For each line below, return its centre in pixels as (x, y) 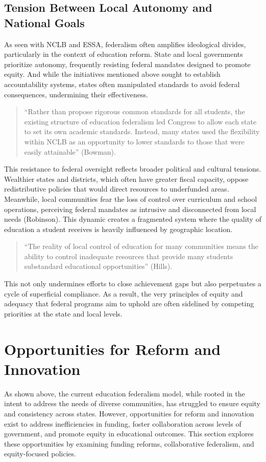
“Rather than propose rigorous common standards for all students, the (135, 111)
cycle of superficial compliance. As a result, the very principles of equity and (124, 293)
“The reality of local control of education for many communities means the (141, 246)
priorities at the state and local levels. (63, 313)
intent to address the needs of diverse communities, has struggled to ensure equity (132, 403)
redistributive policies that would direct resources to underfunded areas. (117, 189)
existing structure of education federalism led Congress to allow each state (140, 121)
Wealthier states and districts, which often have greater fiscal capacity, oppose (126, 178)
